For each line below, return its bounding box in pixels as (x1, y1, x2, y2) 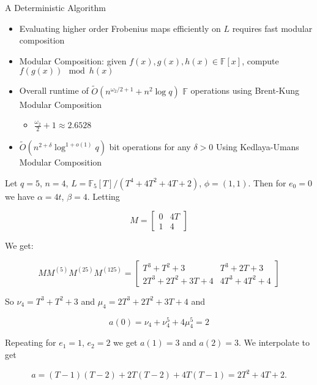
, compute (242, 54, 279, 67)
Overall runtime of (19, 84, 89, 97)
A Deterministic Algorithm (5, 1, 106, 13)
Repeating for (5, 336, 56, 349)
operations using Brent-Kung (190, 84, 300, 97)
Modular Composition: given (19, 54, 127, 67)
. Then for (248, 176, 286, 189)
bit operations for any (109, 140, 191, 153)
